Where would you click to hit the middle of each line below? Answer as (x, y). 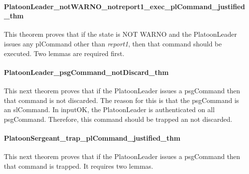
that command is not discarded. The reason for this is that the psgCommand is (122, 100)
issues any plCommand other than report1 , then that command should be (113, 43)
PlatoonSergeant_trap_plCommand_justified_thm (92, 138)
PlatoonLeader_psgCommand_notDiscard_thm (86, 72)
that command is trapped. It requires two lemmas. (79, 166)
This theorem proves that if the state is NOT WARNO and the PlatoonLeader (121, 34)
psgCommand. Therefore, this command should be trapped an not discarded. (118, 119)
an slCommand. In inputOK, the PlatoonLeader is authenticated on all (109, 109)
